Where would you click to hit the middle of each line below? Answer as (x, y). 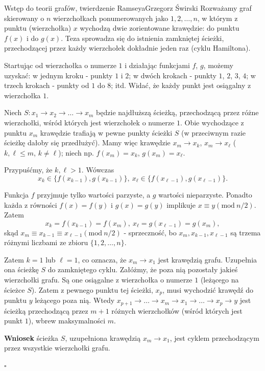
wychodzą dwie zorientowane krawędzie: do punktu (160, 28)
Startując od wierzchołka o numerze (60, 65)
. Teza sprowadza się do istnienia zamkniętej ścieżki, (142, 38)
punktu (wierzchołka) (38, 28)
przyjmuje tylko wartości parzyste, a (94, 194)
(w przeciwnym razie (214, 132)
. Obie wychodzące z (212, 122)
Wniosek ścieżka (31, 337)
